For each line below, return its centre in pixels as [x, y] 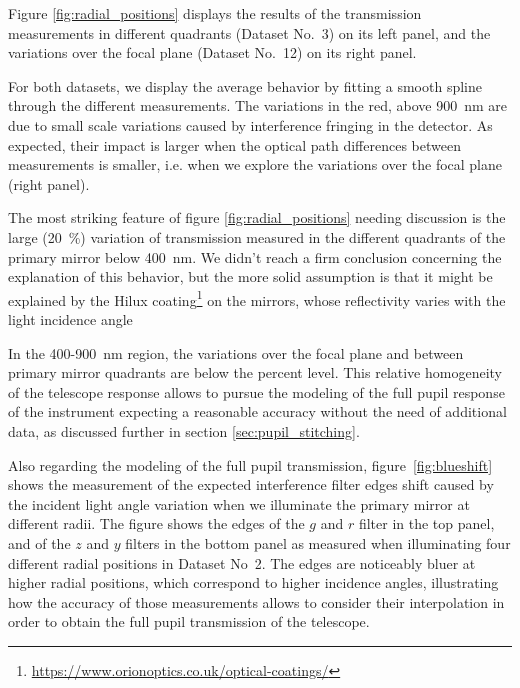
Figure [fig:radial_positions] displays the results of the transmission [215, 13]
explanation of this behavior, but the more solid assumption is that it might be [250, 276]
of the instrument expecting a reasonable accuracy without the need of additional [257, 411]
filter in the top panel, [426, 523]
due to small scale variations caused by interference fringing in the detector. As [250, 124]
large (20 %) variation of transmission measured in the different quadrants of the [257, 236]
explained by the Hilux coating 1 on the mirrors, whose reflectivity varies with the [257, 298]
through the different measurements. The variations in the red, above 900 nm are [257, 105]
